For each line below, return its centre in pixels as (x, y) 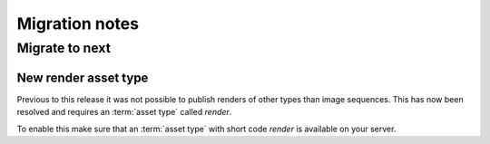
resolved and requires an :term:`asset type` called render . (124, 112)
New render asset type (83, 77)
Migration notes (78, 24)
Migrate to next (64, 48)
